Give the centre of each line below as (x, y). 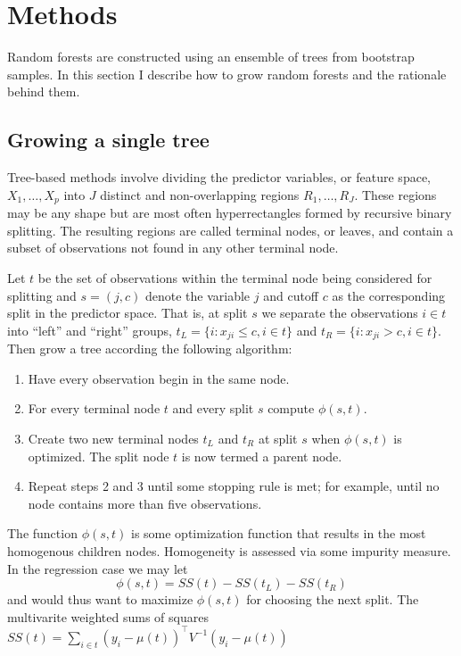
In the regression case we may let (98, 568)
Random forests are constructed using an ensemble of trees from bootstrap (211, 57)
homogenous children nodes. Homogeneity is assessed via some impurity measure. (229, 550)
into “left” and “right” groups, (90, 330)
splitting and (42, 295)
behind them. (44, 91)
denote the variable (198, 295)
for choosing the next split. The (333, 599)
